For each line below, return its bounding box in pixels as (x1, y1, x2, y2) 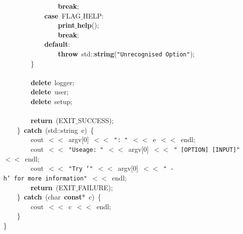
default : (44, 39, 70, 49)
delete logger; (31, 77, 75, 87)
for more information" (14, 175, 87, 182)
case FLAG (44, 10, 81, 20)
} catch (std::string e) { (17, 125, 94, 135)
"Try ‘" (68, 165, 93, 173)
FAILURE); (78, 182, 113, 192)
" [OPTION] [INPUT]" (173, 146, 240, 154)
